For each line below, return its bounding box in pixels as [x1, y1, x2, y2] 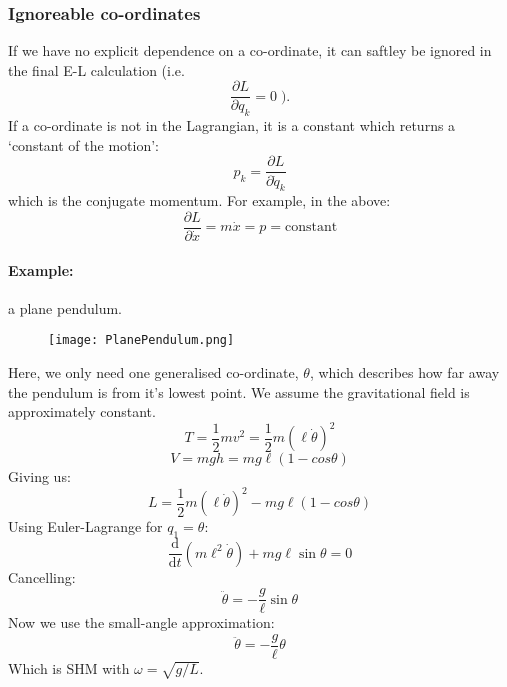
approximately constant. [8, 401, 156, 422]
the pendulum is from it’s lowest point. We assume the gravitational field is [8, 381, 470, 402]
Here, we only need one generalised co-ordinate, [8, 362, 299, 383]
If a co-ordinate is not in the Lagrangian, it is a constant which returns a [8, 115, 456, 136]
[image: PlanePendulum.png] [48, 333, 235, 348]
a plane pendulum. [8, 297, 122, 318]
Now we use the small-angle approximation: [8, 612, 275, 633]
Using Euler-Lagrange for [8, 516, 163, 537]
